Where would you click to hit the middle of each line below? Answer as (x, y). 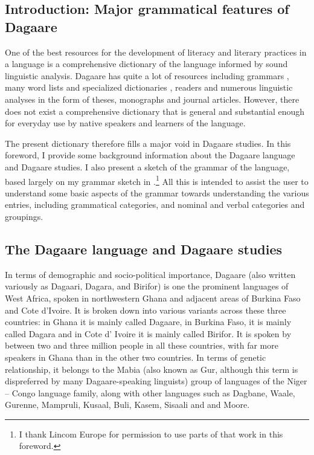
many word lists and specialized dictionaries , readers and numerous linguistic (149, 87)
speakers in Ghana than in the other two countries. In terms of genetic (136, 357)
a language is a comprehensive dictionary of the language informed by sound (146, 64)
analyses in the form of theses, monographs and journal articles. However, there (152, 99)
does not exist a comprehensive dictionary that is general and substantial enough (155, 111)
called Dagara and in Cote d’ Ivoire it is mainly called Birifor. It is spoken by (148, 333)
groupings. (24, 216)
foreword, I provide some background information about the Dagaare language (150, 155)
